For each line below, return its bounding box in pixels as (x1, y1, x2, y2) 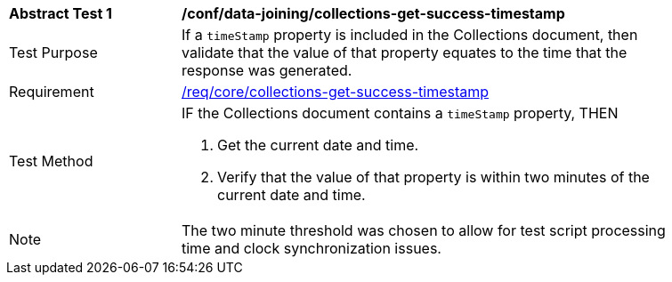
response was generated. (182, 61, 352, 79)
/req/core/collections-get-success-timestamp (182, 83, 490, 101)
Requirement (9, 83, 94, 101)
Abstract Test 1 (9, 4, 112, 22)
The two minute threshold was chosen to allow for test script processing (182, 222, 666, 239)
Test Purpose (9, 44, 98, 61)
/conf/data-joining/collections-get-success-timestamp (182, 4, 565, 22)
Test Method (9, 152, 93, 170)
